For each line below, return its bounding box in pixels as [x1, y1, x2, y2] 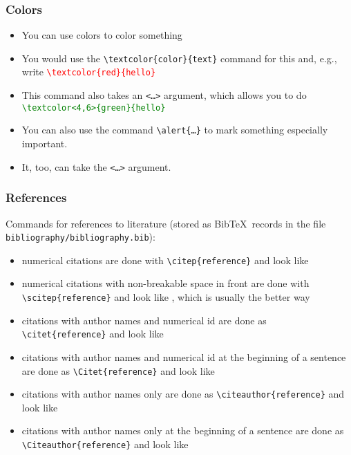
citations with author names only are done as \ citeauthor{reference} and [21, 387, 345, 401]
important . [21, 136, 68, 151]
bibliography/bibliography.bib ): [6, 230, 155, 244]
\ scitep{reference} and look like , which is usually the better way [21, 290, 310, 304]
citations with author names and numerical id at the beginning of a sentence [21, 349, 346, 364]
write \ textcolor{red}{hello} [21, 64, 156, 79]
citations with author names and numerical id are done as [21, 313, 267, 327]
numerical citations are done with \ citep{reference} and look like [21, 252, 309, 267]
